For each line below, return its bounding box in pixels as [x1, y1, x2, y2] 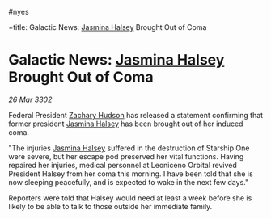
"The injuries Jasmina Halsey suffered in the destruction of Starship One [8, 143, 250, 153]
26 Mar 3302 [8, 95, 53, 104]
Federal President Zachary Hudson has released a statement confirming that [8, 110, 264, 120]
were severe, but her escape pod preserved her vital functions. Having [8, 151, 244, 161]
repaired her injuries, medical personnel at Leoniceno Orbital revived [8, 160, 237, 170]
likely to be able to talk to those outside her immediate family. [8, 201, 213, 211]
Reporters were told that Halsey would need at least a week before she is [8, 193, 252, 203]
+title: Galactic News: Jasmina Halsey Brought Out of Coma [8, 23, 207, 32]
